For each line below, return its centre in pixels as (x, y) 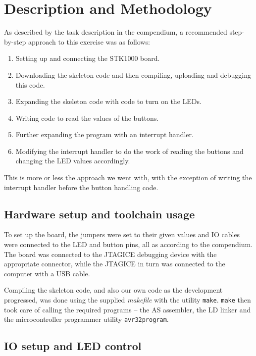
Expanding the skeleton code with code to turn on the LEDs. (108, 101)
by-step (15, 41)
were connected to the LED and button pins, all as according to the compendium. (128, 244)
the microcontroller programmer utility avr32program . (86, 319)
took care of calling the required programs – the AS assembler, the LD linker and (128, 309)
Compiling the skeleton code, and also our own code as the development (113, 290)
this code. (30, 84)
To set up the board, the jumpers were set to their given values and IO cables (122, 234)
